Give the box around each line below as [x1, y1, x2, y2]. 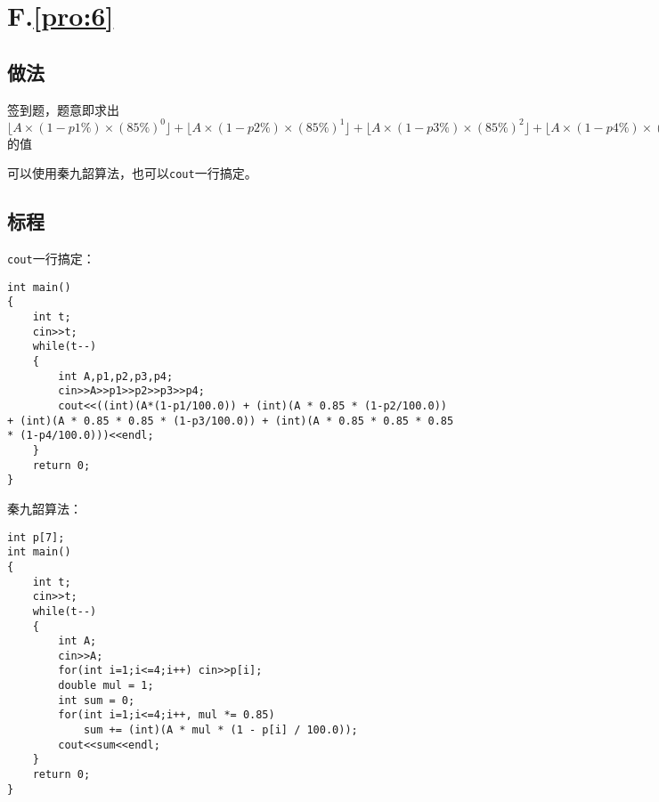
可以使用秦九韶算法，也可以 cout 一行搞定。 [7, 164, 257, 182]
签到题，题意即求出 [7, 100, 119, 118]
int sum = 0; [58, 693, 135, 707]
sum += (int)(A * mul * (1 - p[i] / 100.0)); [83, 724, 358, 737]
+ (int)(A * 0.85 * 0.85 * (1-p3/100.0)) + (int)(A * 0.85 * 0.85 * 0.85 [7, 414, 454, 427]
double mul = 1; [58, 679, 154, 693]
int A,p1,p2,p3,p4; [58, 369, 174, 383]
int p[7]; [7, 531, 65, 544]
